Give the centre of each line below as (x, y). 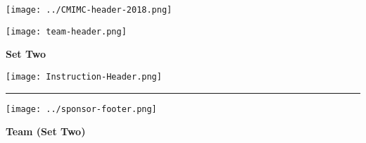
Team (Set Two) (46, 131)
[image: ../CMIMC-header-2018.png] (89, 10)
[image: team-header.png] (66, 31)
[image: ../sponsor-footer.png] (81, 109)
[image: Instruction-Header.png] (84, 76)
